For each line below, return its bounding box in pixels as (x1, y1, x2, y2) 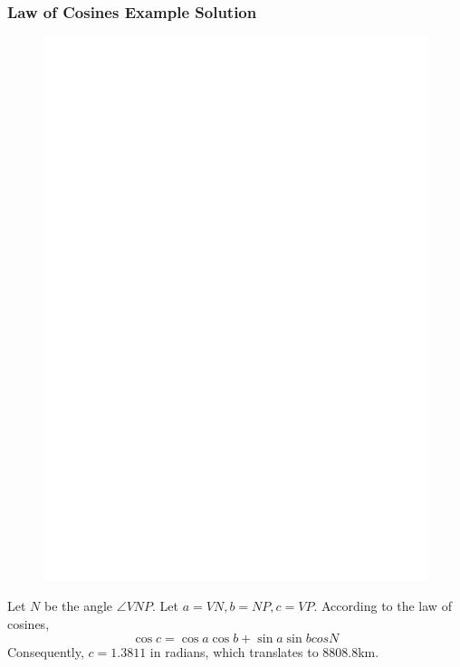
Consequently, (7, 642, 84, 661)
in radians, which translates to (149, 642, 319, 661)
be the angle (43, 596, 113, 615)
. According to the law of (313, 596, 452, 615)
